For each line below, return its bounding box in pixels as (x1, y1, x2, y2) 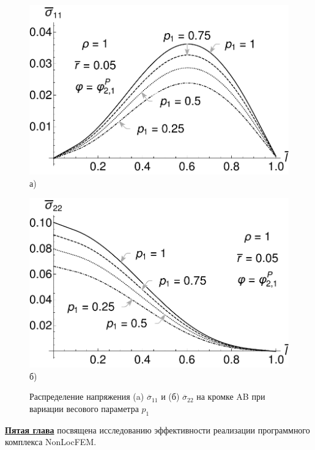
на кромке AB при (196, 390, 265, 403)
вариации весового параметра (29, 402, 139, 414)
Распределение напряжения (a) (29, 390, 144, 403)
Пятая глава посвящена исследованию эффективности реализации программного (5, 423, 310, 436)
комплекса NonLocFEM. (5, 435, 97, 448)
